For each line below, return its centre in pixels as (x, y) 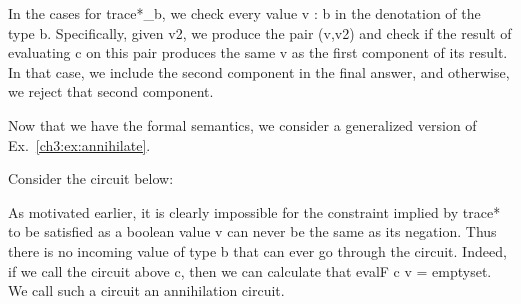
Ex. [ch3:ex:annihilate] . (79, 144)
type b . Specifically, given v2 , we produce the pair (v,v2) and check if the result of (260, 32)
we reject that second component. (111, 91)
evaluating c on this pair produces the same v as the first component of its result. (258, 52)
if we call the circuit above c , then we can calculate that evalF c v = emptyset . (250, 270)
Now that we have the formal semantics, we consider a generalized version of (242, 124)
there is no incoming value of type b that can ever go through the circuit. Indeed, (257, 250)
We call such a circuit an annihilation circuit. (146, 290)
